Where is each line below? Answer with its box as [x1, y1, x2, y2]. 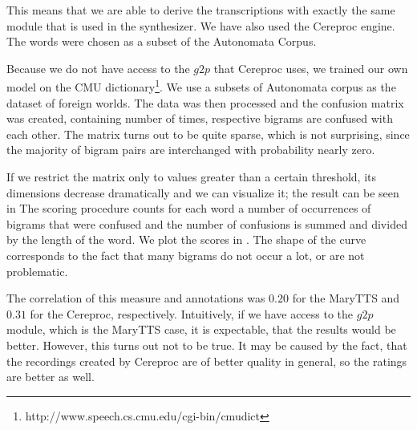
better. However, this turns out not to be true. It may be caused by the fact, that [6, 336, 407, 353]
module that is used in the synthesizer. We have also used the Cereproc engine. [6, 17, 395, 34]
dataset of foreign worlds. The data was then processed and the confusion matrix [6, 94, 404, 111]
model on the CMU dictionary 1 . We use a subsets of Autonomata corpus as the [6, 76, 396, 95]
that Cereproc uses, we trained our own [213, 59, 408, 76]
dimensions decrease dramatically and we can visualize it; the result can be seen [6, 184, 399, 201]
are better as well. [6, 368, 95, 385]
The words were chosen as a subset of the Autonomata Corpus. [6, 33, 317, 50]
